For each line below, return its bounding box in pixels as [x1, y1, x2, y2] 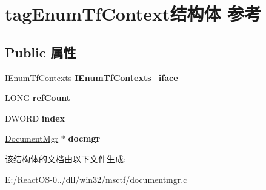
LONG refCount [5, 91, 71, 104]
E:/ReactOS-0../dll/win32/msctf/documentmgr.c [5, 172, 187, 185]
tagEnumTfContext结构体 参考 [5, 1, 262, 26]
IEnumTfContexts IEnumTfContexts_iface [5, 71, 178, 84]
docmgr [68, 132, 101, 145]
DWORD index [5, 111, 65, 124]
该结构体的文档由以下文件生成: [5, 152, 126, 165]
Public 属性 [5, 42, 76, 61]
